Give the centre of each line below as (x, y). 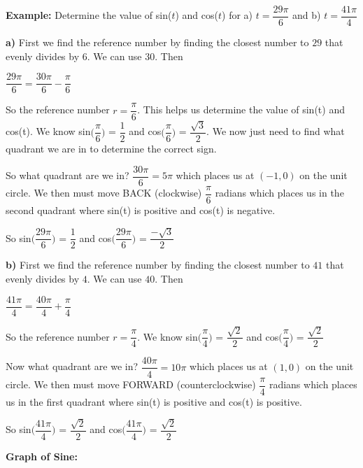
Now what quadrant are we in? (72, 366)
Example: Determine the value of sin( (89, 15)
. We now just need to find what (276, 131)
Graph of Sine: (42, 456)
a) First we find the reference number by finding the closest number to (157, 42)
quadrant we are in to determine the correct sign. (111, 149)
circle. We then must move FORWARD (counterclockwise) (131, 384)
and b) (307, 15)
